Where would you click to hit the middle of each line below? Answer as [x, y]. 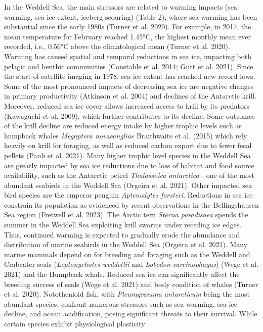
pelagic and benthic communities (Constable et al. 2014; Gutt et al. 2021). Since [129, 66]
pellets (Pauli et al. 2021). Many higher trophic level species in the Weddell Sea [127, 155]
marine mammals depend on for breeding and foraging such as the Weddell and [127, 254]
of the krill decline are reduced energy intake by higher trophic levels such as [123, 126]
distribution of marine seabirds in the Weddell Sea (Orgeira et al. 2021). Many [126, 244]
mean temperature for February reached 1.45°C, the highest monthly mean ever [128, 36]
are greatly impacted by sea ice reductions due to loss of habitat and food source [129, 165]
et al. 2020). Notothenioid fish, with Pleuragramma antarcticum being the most [127, 294]
